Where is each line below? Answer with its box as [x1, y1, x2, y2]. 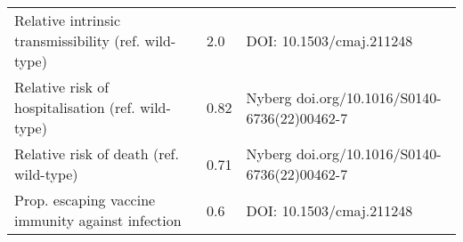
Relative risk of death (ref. [14, 143, 179, 164]
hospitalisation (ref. [14, 97, 135, 117]
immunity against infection [14, 210, 182, 230]
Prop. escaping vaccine [14, 190, 156, 210]
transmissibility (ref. [14, 30, 141, 51]
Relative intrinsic [14, 10, 121, 30]
